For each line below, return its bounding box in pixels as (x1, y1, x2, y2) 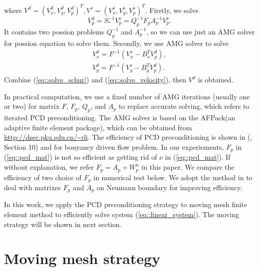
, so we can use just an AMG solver (146, 26, 255, 36)
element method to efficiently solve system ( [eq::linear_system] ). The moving (4, 209, 239, 220)
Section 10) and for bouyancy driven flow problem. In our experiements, (4, 142, 224, 152)
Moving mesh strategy (4, 248, 160, 269)
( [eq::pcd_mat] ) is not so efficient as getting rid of (4, 152, 157, 162)
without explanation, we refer (4, 162, 94, 172)
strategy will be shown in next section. (4, 219, 122, 229)
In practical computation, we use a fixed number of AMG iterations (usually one (4, 91, 250, 101)
